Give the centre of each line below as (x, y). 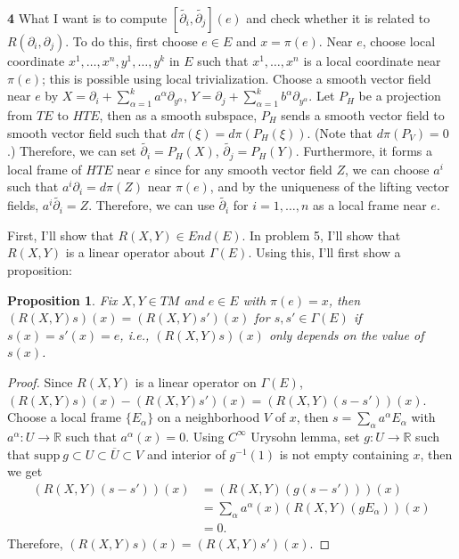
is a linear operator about (135, 252)
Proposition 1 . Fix (62, 300)
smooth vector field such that (87, 132)
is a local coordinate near (372, 61)
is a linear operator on (196, 382)
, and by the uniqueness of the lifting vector (330, 186)
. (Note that (340, 132)
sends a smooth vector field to (363, 114)
